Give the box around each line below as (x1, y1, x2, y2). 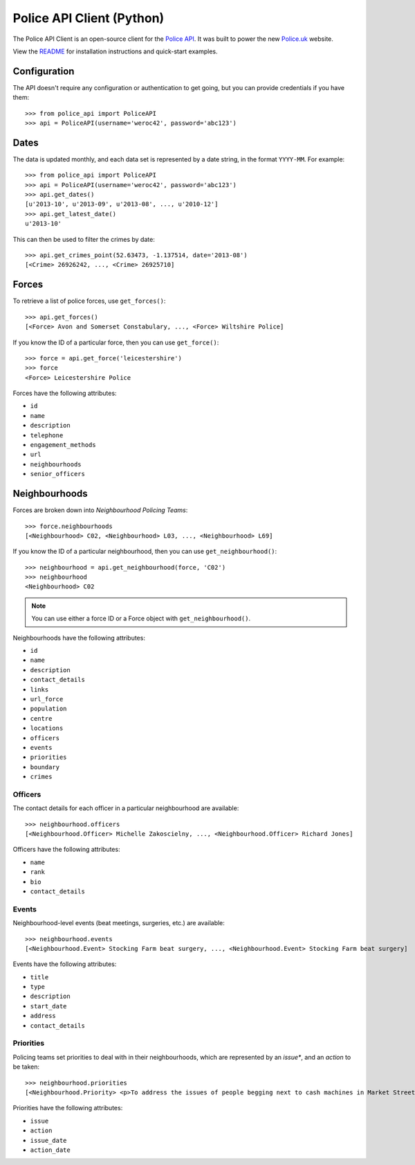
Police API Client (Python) (12, 10, 165, 26)
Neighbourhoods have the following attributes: (12, 633, 145, 642)
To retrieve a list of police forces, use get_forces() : (12, 297, 166, 305)
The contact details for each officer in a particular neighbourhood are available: (12, 804, 239, 812)
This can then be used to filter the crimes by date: (12, 235, 155, 243)
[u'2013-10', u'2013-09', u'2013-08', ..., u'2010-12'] (25, 200, 219, 208)
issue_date (30, 1137, 67, 1144)
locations (30, 724, 64, 733)
